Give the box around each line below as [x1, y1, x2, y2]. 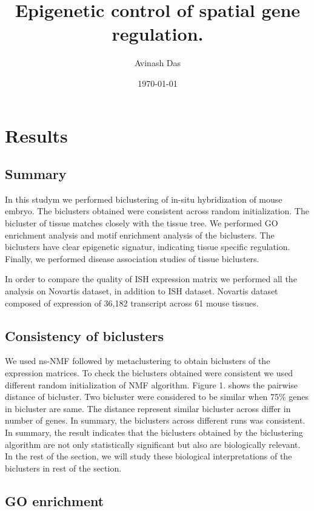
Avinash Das [134, 56, 181, 69]
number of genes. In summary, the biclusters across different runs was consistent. [5, 414, 306, 427]
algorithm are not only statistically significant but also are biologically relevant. [5, 438, 301, 450]
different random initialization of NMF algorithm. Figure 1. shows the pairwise [5, 378, 298, 391]
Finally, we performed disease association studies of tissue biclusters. [5, 252, 259, 265]
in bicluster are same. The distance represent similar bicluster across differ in [5, 402, 291, 415]
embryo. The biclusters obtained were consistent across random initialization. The [5, 205, 309, 217]
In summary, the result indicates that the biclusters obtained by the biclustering [5, 426, 303, 438]
